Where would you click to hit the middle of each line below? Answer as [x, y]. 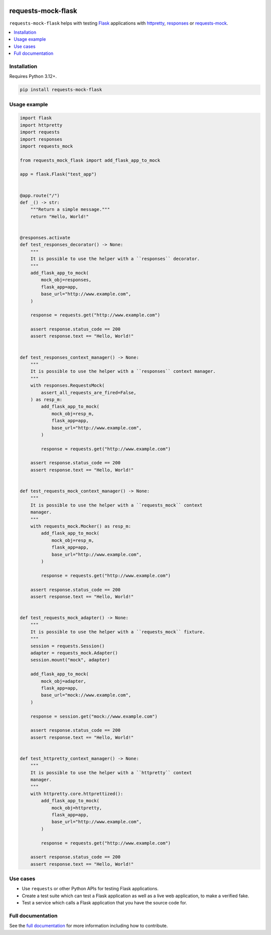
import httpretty [41, 125]
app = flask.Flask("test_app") [58, 174]
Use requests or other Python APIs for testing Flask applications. [90, 889]
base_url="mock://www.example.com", [86, 695]
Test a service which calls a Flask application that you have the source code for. [105, 903]
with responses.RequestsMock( [67, 386]
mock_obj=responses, [66, 280]
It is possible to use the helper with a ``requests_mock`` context [116, 505]
